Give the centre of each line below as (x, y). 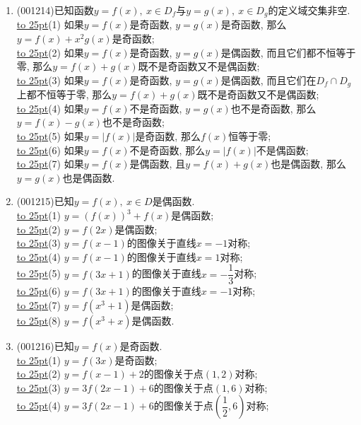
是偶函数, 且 (158, 164)
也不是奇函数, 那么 (273, 108)
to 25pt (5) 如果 (50, 136)
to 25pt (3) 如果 (50, 80)
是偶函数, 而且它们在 (268, 80)
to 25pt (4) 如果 (50, 108)
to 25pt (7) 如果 (50, 164)
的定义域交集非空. (309, 10)
